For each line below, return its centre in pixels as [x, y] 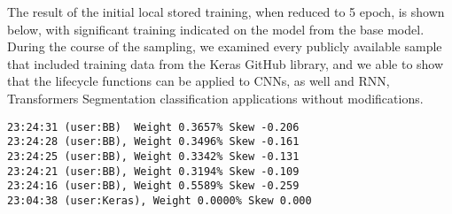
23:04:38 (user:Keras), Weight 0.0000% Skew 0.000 [160, 200]
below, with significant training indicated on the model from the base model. [216, 29]
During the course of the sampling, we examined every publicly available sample [225, 46]
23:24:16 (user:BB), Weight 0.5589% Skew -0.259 [153, 186]
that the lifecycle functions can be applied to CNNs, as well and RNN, [199, 81]
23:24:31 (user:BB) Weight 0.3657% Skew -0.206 [153, 127]
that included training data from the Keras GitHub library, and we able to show [226, 63]
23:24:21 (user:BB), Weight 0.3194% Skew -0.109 [153, 171]
